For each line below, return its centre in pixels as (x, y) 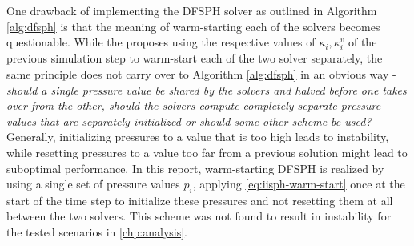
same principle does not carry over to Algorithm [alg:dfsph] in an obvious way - (201, 73)
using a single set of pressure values (93, 184)
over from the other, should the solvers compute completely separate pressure (194, 105)
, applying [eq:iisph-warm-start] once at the (299, 184)
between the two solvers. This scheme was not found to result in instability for (199, 216)
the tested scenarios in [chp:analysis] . (97, 232)
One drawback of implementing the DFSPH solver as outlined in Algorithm (192, 10)
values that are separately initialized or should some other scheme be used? (189, 121)
